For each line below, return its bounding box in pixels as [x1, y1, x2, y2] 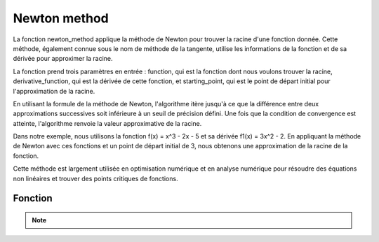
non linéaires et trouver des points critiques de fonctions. [13, 174, 178, 183]
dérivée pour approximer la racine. [13, 55, 113, 63]
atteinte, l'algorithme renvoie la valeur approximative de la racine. [13, 119, 202, 127]
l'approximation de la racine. [13, 87, 95, 95]
